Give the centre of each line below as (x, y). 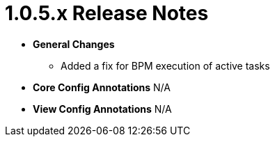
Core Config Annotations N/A (102, 87)
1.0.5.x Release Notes (107, 13)
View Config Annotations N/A (102, 109)
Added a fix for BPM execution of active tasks (165, 65)
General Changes (74, 44)
